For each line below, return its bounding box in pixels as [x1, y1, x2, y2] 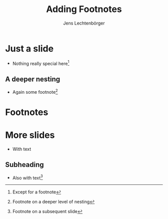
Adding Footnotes [45, 4, 122, 15]
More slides [5, 129, 55, 141]
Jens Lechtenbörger [63, 20, 105, 26]
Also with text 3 [12, 174, 43, 181]
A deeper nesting [5, 75, 60, 83]
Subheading [5, 160, 44, 169]
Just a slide [5, 43, 54, 54]
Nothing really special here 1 [12, 59, 69, 66]
